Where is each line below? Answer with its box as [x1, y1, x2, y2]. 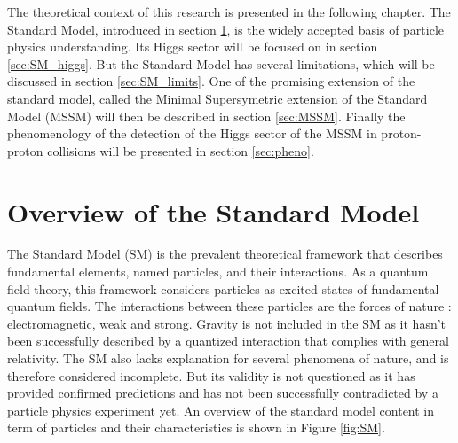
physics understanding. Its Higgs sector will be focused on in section [7, 37, 378, 56]
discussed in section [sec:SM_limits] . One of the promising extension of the [7, 72, 415, 90]
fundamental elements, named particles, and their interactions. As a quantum [7, 262, 429, 281]
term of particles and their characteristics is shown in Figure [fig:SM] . [7, 418, 385, 437]
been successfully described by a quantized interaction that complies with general [7, 331, 449, 350]
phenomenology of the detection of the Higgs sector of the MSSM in [7, 124, 377, 143]
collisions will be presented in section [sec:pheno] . [47, 141, 314, 159]
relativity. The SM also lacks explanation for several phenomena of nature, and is [7, 349, 449, 368]
